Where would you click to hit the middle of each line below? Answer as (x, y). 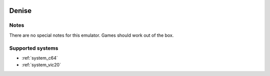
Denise (20, 11)
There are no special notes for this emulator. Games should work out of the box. (91, 35)
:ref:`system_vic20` (41, 65)
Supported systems (34, 48)
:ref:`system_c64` (40, 58)
